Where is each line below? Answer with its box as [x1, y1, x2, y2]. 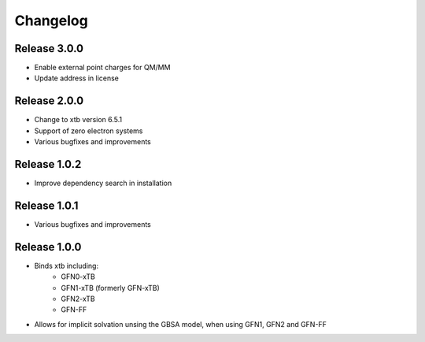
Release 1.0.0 [14, 240, 82, 254]
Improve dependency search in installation [34, 178, 172, 188]
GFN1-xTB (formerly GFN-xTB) [61, 283, 161, 292]
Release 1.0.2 [14, 158, 82, 171]
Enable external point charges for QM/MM [34, 63, 171, 72]
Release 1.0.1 [14, 199, 79, 212]
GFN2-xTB [61, 294, 95, 303]
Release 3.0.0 [14, 42, 84, 55]
